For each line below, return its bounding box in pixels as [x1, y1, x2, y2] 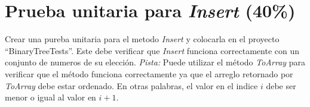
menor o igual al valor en [5, 91, 96, 103]
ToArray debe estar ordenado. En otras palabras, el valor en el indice [5, 79, 258, 92]
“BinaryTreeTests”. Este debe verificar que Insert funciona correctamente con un [5, 44, 299, 56]
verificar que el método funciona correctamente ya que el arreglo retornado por [5, 67, 293, 80]
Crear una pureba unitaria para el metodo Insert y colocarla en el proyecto [5, 33, 280, 45]
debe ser [266, 79, 296, 92]
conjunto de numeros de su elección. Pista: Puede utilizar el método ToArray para [5, 56, 306, 68]
